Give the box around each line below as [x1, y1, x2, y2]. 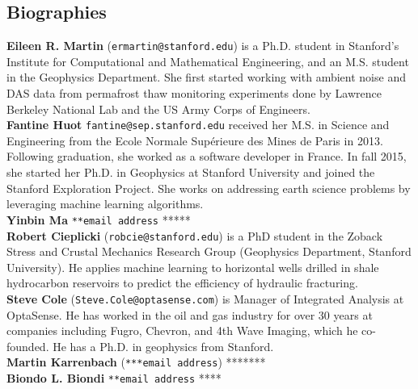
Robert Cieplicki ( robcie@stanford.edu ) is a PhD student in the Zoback [6, 227, 383, 244]
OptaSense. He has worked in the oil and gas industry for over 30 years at [6, 306, 373, 323]
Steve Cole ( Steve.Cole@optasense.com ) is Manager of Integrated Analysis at [6, 290, 404, 307]
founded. [6, 337, 49, 354]
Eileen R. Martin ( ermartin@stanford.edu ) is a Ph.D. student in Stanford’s [6, 37, 399, 54]
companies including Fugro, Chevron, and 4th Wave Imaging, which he [6, 322, 358, 339]
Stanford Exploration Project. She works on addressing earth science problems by [6, 179, 411, 196]
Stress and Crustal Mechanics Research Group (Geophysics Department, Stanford [6, 243, 412, 260]
